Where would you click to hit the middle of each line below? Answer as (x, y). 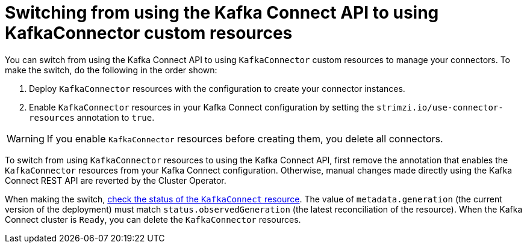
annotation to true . (116, 117)
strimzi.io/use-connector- (440, 107)
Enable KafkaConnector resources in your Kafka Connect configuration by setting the (202, 107)
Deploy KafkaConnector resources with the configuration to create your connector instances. (217, 88)
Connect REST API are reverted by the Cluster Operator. (116, 180)
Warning (26, 138)
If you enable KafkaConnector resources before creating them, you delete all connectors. (245, 138)
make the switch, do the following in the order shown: (111, 70)
